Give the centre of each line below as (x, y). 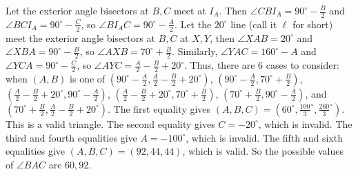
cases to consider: (302, 65)
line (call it (254, 24)
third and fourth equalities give (71, 137)
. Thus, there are (220, 65)
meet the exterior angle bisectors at (80, 37)
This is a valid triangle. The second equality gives (110, 123)
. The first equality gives (159, 108)
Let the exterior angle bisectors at (77, 10)
